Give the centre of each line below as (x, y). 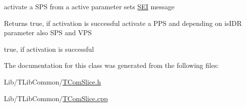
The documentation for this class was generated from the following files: (112, 65)
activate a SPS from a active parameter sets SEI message (89, 6)
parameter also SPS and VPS (48, 32)
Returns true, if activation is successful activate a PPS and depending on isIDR (123, 23)
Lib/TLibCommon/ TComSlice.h (52, 81)
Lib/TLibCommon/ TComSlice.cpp (56, 98)
